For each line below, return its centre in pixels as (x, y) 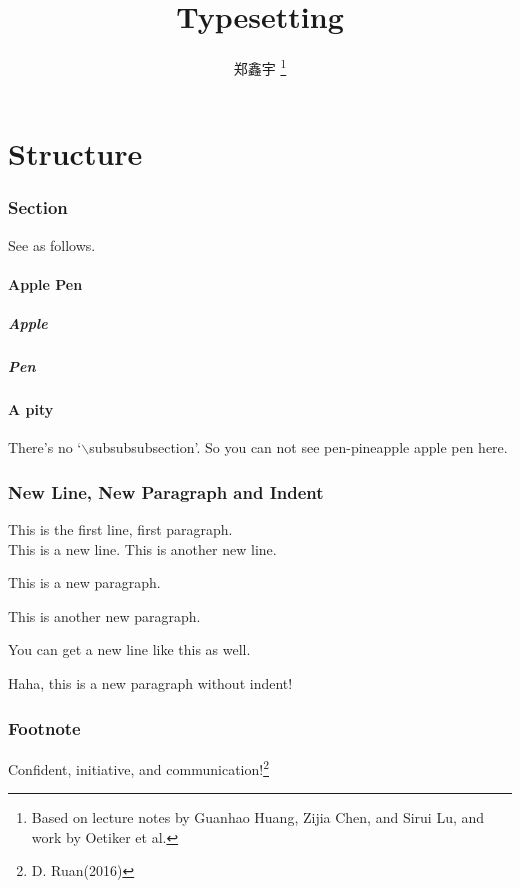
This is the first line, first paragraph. (120, 529)
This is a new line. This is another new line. (142, 548)
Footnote (44, 727)
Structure (75, 153)
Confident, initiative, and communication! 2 (138, 767)
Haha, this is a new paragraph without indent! (150, 683)
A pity (31, 409)
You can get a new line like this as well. (129, 649)
